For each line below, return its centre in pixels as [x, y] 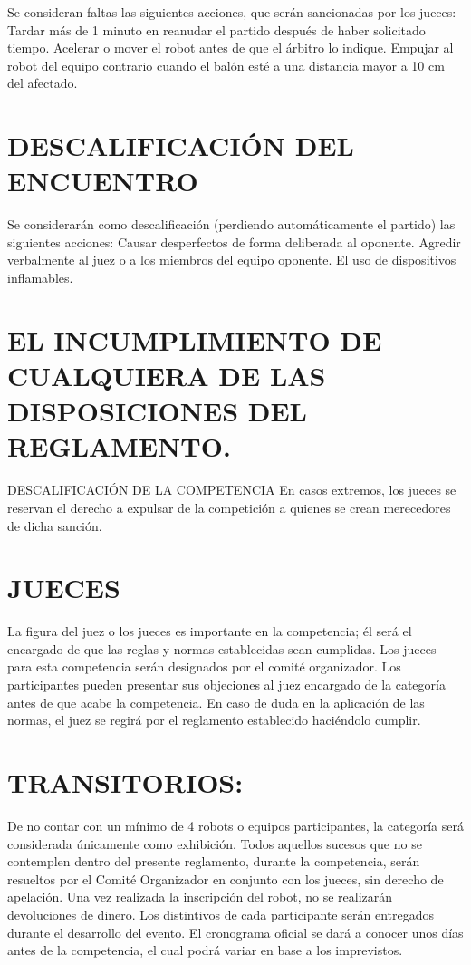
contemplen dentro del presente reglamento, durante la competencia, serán [214, 861]
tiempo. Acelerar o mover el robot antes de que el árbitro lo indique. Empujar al [231, 48]
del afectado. [43, 83]
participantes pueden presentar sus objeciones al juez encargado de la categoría [226, 685]
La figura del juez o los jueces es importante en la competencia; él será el [210, 631]
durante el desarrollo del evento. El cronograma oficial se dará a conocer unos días [235, 932]
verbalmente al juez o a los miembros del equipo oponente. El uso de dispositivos [232, 260]
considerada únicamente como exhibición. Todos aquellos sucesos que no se [215, 843]
